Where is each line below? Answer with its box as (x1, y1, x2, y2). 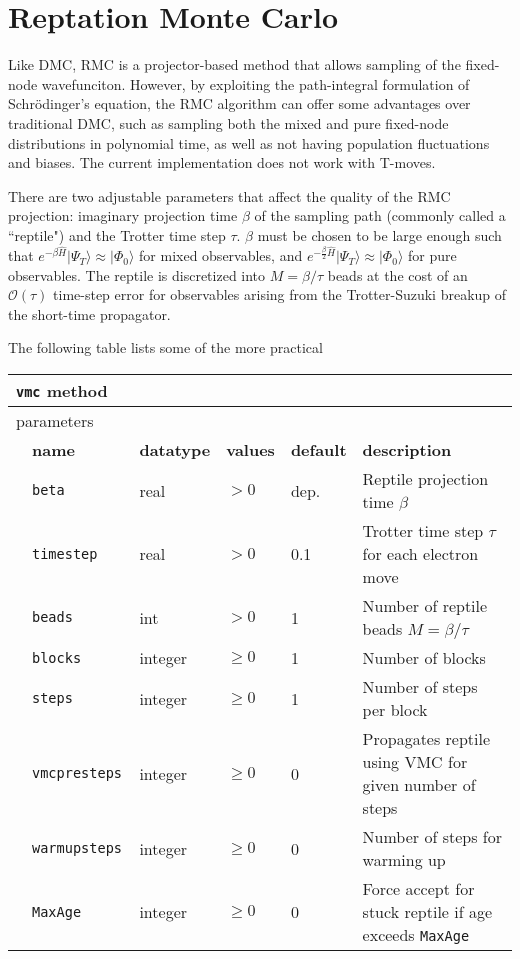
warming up (362, 848, 446, 872)
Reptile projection (362, 467, 489, 491)
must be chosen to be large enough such (257, 224, 502, 245)
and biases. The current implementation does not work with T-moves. (8, 152, 436, 173)
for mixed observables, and (139, 245, 303, 266)
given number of (362, 773, 476, 797)
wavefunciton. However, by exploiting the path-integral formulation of (41, 73, 470, 94)
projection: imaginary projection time (8, 205, 238, 226)
